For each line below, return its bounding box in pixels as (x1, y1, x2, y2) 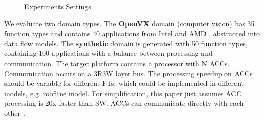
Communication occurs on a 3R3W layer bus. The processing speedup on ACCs (4, 68, 253, 78)
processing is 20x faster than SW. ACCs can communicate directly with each (4, 98, 244, 108)
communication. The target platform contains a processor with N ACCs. (4, 57, 230, 68)
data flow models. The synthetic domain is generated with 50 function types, (4, 38, 248, 48)
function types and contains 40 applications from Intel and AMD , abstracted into (4, 28, 260, 39)
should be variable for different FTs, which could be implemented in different (4, 78, 244, 88)
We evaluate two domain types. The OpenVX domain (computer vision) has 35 (4, 18, 255, 28)
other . (4, 107, 26, 118)
